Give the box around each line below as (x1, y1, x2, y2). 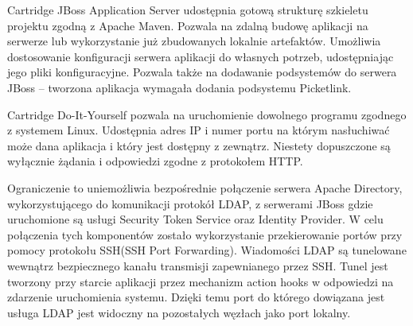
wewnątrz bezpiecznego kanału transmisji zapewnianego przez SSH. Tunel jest (7, 257, 388, 274)
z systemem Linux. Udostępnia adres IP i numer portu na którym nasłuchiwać (7, 122, 390, 138)
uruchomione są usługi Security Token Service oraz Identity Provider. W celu (7, 211, 384, 227)
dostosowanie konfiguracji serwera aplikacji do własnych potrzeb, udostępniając (7, 48, 394, 64)
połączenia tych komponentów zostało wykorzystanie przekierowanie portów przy (7, 226, 403, 243)
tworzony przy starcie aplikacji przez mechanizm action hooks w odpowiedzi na (7, 273, 394, 289)
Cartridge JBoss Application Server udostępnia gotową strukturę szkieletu (7, 2, 368, 17)
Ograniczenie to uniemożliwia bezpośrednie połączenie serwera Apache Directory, (7, 179, 403, 196)
